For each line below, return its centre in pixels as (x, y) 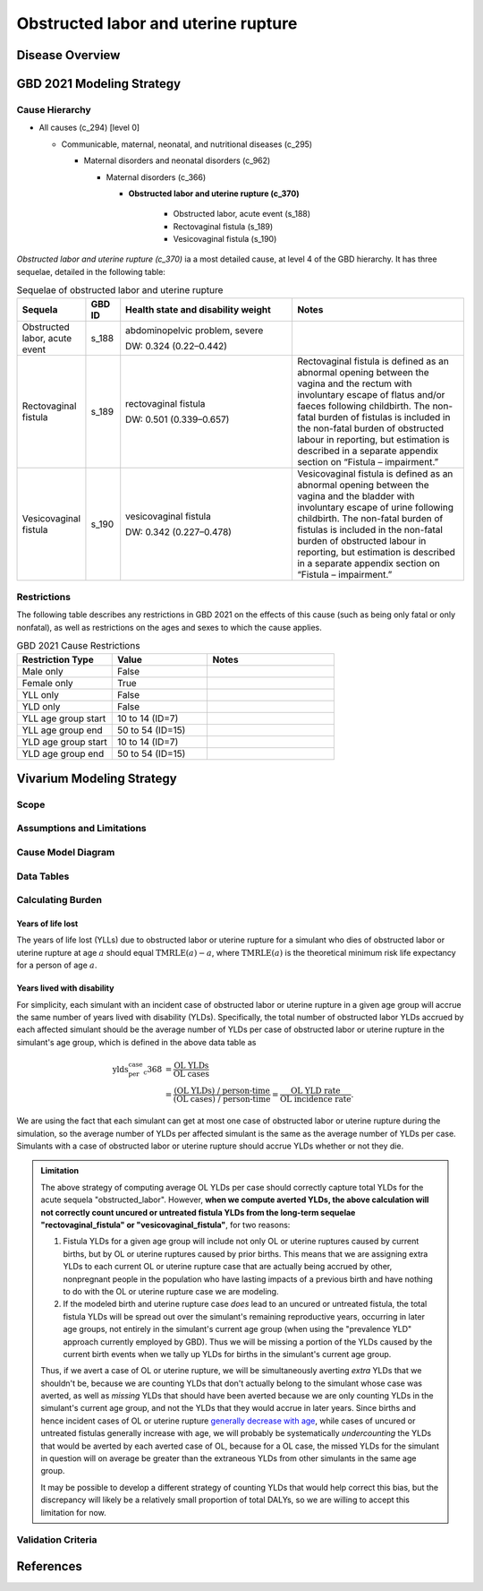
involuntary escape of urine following (375, 507)
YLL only (41, 694)
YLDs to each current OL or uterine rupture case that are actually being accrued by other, (228, 1267)
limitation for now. (73, 1512)
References (49, 1566)
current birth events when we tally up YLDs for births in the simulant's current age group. (227, 1354)
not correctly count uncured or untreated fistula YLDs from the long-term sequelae (198, 1212)
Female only (47, 683)
